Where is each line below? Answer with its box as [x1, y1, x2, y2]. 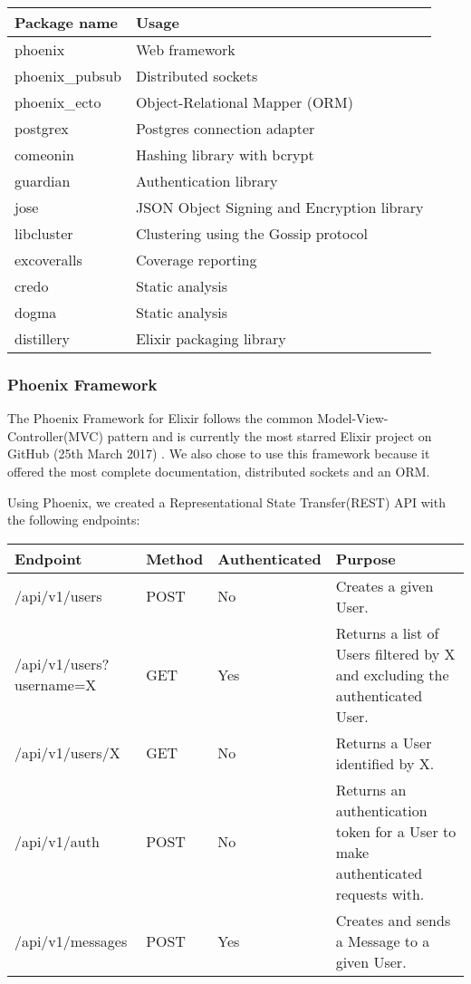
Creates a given [335, 574, 434, 596]
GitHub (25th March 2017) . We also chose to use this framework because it [7, 444, 430, 463]
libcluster [14, 223, 73, 244]
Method [146, 547, 204, 569]
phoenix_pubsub [14, 65, 121, 86]
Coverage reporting [135, 249, 257, 270]
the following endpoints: [7, 510, 140, 529]
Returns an [335, 778, 407, 800]
